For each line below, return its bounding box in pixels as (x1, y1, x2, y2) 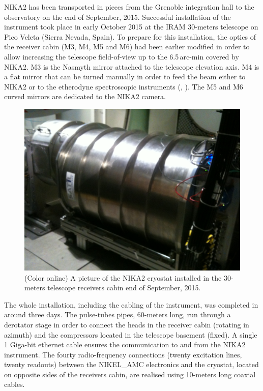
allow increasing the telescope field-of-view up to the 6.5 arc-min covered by (4, 51, 239, 62)
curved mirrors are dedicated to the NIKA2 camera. (4, 91, 166, 102)
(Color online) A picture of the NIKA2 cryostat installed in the (24, 272, 222, 283)
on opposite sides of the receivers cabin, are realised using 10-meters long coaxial (4, 369, 256, 379)
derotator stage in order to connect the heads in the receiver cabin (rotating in (4, 319, 249, 329)
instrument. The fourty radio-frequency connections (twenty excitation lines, (4, 349, 242, 359)
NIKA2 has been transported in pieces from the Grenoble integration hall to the (4, 2, 254, 12)
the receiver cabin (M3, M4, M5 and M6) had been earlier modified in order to (4, 41, 250, 52)
